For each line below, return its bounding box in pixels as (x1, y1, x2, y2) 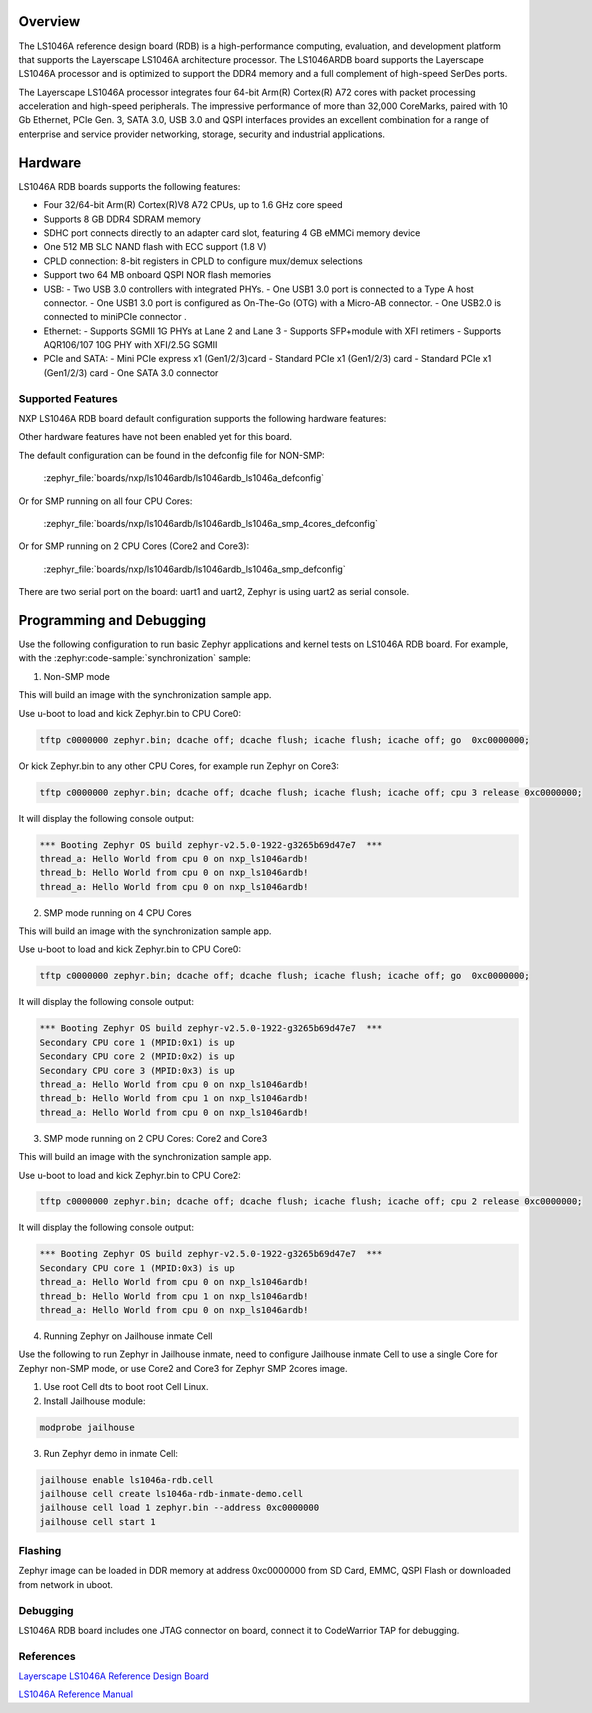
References (18, 1649, 76, 1663)
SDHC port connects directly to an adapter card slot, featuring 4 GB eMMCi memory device (43, 226, 421, 239)
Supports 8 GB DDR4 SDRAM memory (43, 213, 202, 225)
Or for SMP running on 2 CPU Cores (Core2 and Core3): (18, 540, 250, 552)
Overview (18, 13, 81, 30)
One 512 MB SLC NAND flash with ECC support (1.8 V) (43, 241, 267, 253)
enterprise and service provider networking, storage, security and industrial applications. (18, 128, 385, 140)
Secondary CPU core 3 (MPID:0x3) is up (39, 1065, 235, 1076)
